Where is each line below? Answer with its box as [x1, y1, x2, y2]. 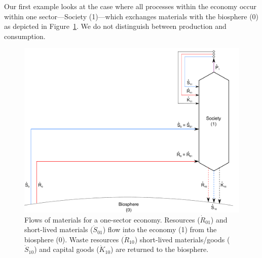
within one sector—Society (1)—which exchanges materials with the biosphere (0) [4, 11, 259, 21]
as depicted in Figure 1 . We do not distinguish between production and [4, 21, 227, 31]
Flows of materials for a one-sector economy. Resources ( [24, 214, 200, 225]
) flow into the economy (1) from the [102, 224, 217, 235]
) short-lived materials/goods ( [134, 234, 230, 244]
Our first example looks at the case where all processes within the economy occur [4, 1, 256, 11]
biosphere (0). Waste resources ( [24, 234, 124, 244]
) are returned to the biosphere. [110, 244, 209, 254]
